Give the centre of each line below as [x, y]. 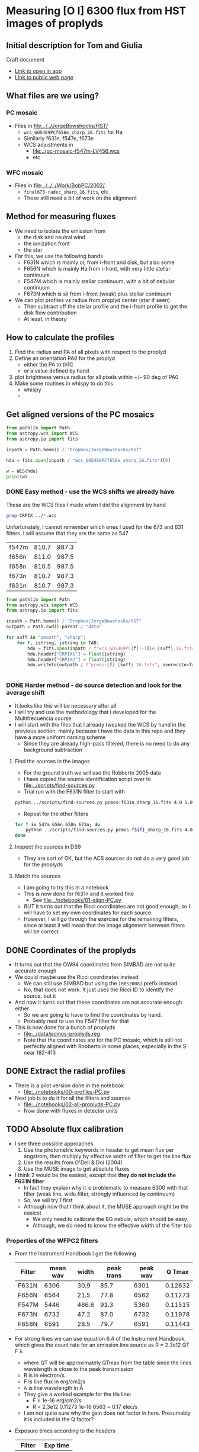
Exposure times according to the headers [65, 1431]
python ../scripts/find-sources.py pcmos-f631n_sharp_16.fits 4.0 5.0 [104, 802]
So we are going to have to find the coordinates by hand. [93, 1014]
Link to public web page [44, 77]
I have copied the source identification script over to [87, 779]
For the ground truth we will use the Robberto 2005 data [92, 772]
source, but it [40, 995]
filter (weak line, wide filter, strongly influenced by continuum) [99, 1194]
